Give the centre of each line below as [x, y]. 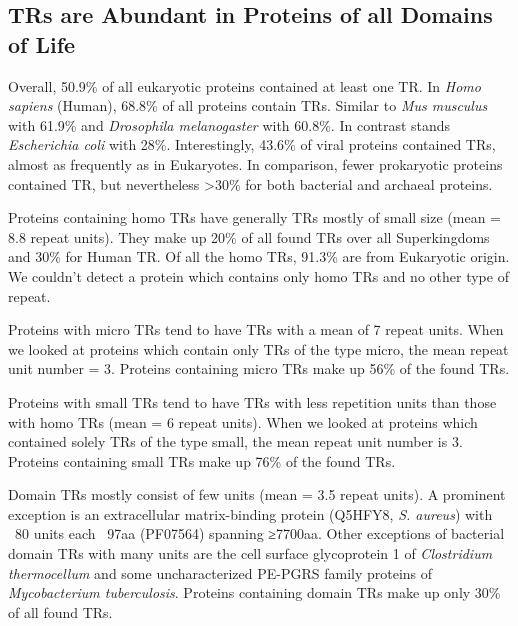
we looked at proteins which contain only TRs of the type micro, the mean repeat [258, 348]
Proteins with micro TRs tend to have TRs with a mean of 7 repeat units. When [256, 329]
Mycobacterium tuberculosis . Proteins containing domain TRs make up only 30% [254, 592]
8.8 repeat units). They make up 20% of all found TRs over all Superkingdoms [249, 236]
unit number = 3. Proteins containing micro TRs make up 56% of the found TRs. [259, 368]
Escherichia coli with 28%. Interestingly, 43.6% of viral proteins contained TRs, [252, 144]
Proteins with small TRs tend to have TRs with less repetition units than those [252, 401]
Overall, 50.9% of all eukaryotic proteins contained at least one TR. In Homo [244, 85]
